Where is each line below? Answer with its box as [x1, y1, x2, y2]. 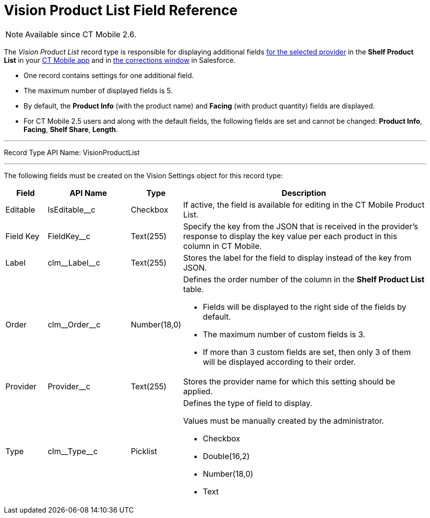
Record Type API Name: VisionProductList [4, 148, 140, 157]
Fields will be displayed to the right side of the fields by [203, 301, 406, 312]
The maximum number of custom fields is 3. [203, 329, 365, 339]
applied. [183, 386, 213, 396]
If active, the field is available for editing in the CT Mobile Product [183, 199, 425, 210]
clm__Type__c [48, 446, 98, 456]
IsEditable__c [48, 204, 96, 215]
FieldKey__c [48, 231, 91, 241]
